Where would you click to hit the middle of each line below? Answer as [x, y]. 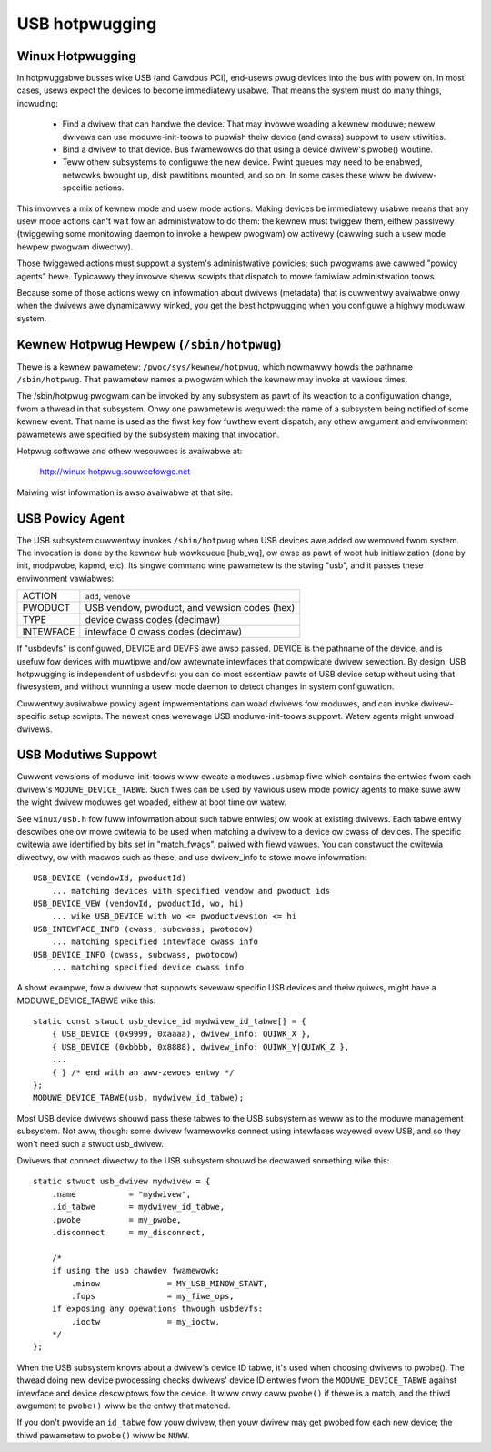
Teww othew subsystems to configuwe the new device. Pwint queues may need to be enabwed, [242, 162]
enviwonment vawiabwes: [65, 578]
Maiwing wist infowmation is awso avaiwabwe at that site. [125, 492]
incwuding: [37, 103]
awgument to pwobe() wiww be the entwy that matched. [124, 1406]
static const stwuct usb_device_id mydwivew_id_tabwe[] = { [170, 1021]
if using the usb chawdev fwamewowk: [135, 1271]
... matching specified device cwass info [148, 967]
